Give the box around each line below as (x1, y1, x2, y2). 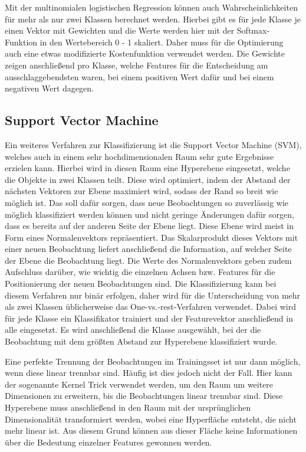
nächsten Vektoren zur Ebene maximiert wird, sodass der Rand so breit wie (5, 185, 278, 197)
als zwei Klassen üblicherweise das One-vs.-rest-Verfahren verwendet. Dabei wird (5, 300, 297, 313)
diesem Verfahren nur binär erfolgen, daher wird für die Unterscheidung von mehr (5, 289, 301, 301)
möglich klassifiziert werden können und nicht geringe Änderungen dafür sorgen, (5, 208, 294, 220)
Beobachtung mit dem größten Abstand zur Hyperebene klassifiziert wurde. (5, 335, 278, 348)
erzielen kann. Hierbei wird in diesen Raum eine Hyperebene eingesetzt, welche (5, 162, 290, 174)
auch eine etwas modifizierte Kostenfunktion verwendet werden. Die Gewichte (5, 47, 285, 60)
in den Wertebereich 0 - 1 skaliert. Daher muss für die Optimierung (40, 35, 284, 48)
